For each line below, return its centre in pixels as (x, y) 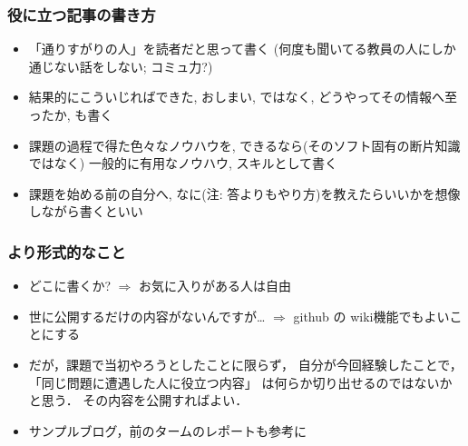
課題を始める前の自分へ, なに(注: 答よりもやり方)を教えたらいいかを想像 (244, 193)
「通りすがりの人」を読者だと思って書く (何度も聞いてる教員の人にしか (242, 49)
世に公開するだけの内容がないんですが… (147, 316)
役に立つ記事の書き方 (82, 14)
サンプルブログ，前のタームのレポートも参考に (167, 430)
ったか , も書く (71, 114)
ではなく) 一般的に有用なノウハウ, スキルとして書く (183, 163)
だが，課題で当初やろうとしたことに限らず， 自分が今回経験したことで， (245, 364)
